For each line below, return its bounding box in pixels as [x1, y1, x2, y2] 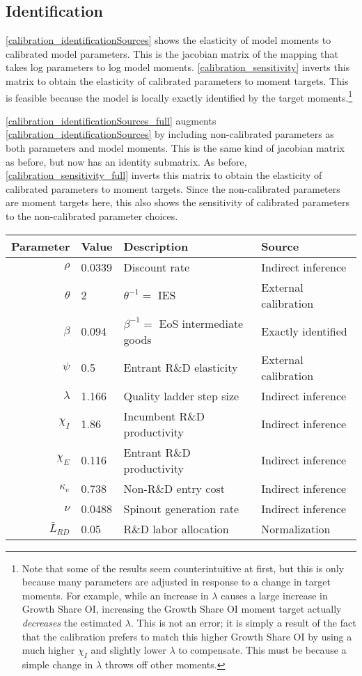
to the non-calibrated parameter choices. [6, 208, 178, 223]
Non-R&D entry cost [123, 480, 226, 496]
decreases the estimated [22, 615, 123, 629]
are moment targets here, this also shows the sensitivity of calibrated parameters [6, 195, 349, 210]
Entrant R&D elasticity [123, 359, 238, 376]
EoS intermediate [159, 315, 244, 331]
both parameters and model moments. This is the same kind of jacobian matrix [6, 141, 345, 155]
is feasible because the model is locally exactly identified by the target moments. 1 [6, 88, 353, 104]
